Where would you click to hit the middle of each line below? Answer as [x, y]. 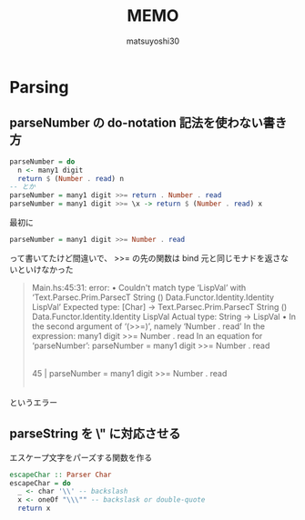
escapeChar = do [40, 483]
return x [34, 509]
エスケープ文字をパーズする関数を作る [81, 457]
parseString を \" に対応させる [95, 434]
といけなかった [45, 269]
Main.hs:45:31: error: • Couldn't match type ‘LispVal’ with [139, 287]
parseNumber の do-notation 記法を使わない [137, 123]
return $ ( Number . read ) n [71, 178]
